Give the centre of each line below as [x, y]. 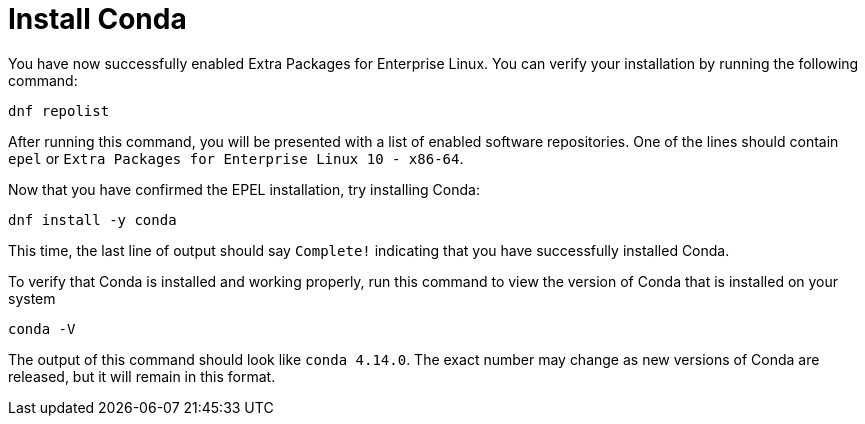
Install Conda [97, 19]
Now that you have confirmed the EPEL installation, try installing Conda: [244, 189]
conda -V [42, 328]
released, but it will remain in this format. [142, 376]
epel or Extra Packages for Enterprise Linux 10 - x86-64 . [236, 158]
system [32, 298]
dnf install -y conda [92, 219]
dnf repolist [59, 110]
